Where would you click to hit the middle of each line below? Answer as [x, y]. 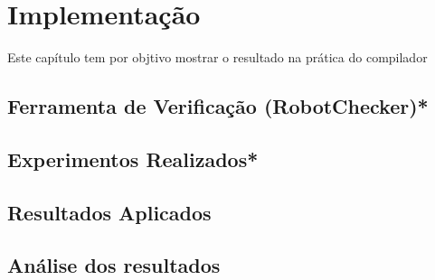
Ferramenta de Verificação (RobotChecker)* [218, 106]
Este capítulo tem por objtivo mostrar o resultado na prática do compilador [217, 57]
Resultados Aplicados [109, 212]
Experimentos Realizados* [133, 159]
